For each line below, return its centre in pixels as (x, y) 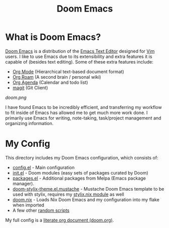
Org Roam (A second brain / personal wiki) (57, 77)
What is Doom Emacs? (53, 37)
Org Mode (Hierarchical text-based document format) (68, 72)
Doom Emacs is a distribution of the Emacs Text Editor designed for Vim (80, 51)
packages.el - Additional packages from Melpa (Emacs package (79, 178)
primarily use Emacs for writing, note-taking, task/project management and (83, 118)
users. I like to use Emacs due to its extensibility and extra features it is (79, 56)
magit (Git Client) (30, 88)
